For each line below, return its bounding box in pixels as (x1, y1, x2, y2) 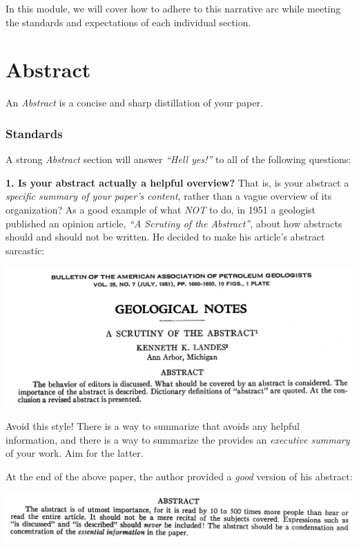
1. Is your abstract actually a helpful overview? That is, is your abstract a (6, 175, 349, 189)
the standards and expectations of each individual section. (6, 15, 251, 29)
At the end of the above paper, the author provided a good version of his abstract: (6, 469, 353, 483)
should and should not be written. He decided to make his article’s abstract (6, 229, 325, 244)
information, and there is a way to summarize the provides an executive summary (6, 432, 350, 446)
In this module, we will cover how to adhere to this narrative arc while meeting (6, 1, 341, 15)
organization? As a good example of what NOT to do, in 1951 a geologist (6, 202, 316, 216)
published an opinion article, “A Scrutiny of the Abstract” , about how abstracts (6, 216, 342, 230)
